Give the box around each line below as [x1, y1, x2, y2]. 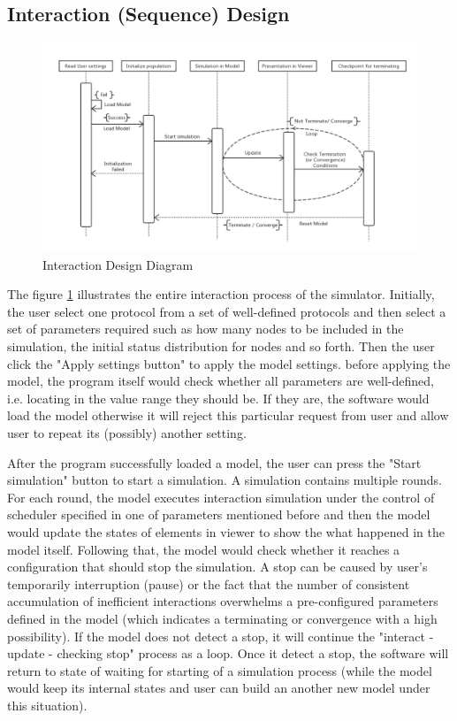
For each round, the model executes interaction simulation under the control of [7, 487, 435, 506]
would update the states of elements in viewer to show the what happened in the [7, 522, 445, 541]
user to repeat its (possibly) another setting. [7, 423, 247, 441]
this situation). [7, 695, 88, 714]
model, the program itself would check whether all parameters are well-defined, [7, 372, 434, 390]
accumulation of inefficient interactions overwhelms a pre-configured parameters [7, 592, 438, 610]
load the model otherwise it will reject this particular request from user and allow [7, 406, 449, 425]
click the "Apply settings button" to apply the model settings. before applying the [7, 354, 451, 372]
